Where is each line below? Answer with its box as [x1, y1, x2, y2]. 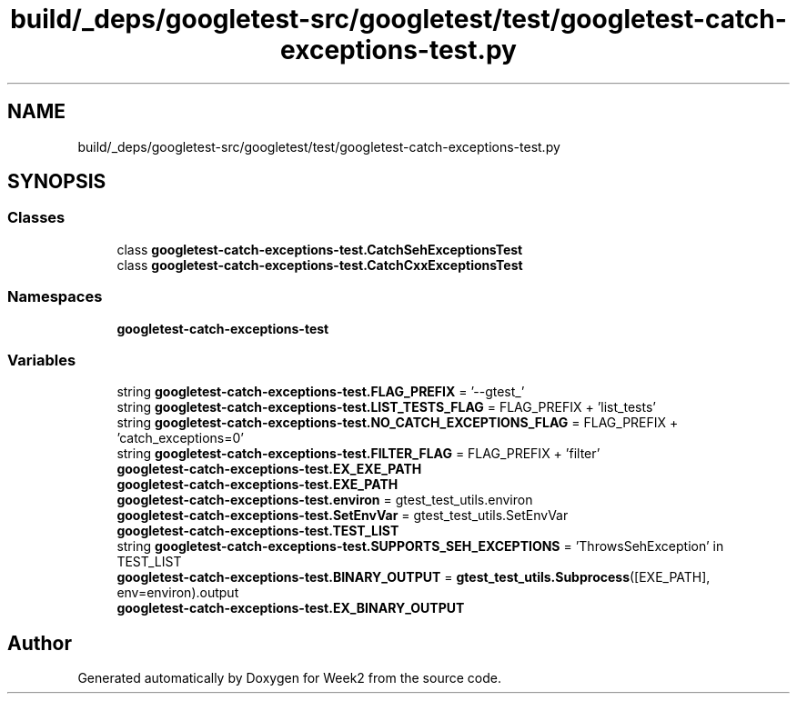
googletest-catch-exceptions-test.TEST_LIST [116, 523, 399, 539]
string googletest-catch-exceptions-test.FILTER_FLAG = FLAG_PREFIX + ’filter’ [116, 446, 600, 462]
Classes [7, 208, 66, 227]
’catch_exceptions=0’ [116, 430, 244, 446]
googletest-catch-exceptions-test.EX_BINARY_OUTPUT [116, 600, 465, 616]
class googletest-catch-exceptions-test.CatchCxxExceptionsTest [116, 256, 523, 273]
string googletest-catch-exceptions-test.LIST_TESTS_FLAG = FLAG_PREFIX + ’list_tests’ [116, 399, 656, 416]
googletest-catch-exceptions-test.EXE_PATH [116, 476, 398, 493]
